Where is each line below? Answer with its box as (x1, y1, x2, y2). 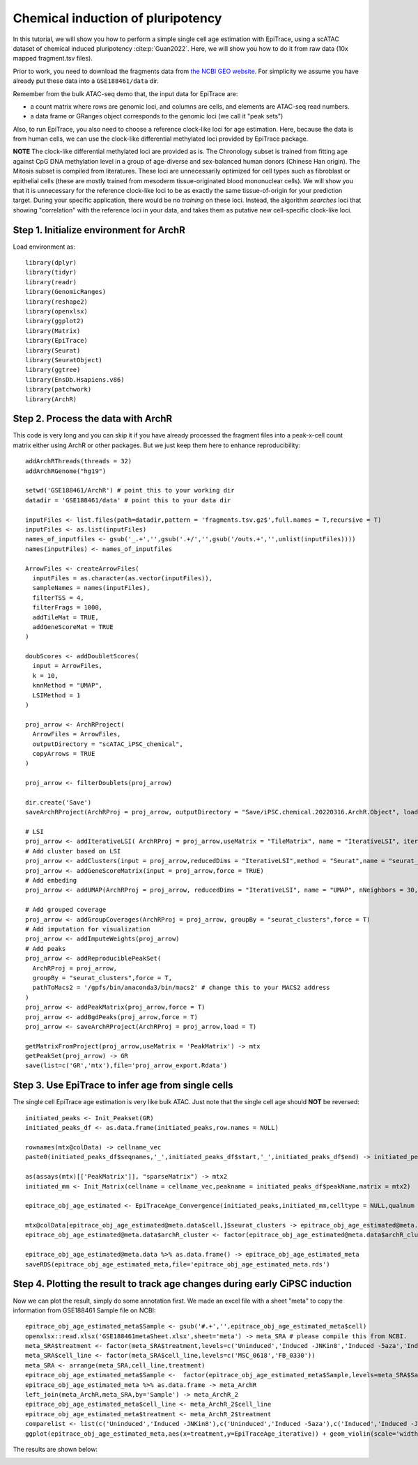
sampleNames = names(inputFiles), (32, 584, 150, 592)
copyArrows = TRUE (32, 750, 95, 757)
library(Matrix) (25, 327, 81, 334)
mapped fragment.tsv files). (13, 54, 93, 63)
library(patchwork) (25, 385, 92, 394)
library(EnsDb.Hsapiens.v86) (25, 375, 125, 383)
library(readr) (25, 278, 77, 286)
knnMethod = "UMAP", (32, 681, 103, 690)
